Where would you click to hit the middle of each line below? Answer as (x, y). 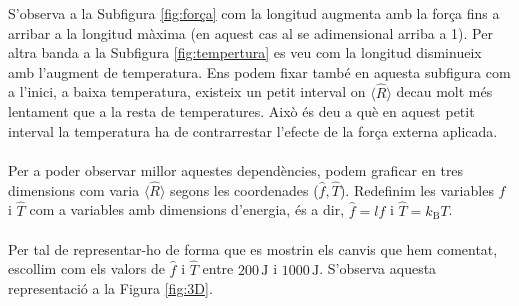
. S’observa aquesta (378, 268)
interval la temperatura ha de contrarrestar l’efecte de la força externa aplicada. (253, 130)
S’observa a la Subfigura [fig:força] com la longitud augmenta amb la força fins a (254, 13)
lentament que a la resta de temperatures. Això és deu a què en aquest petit (241, 111)
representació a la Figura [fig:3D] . (110, 288)
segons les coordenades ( (244, 189)
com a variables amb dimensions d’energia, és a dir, (187, 209)
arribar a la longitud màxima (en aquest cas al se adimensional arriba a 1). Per (250, 32)
